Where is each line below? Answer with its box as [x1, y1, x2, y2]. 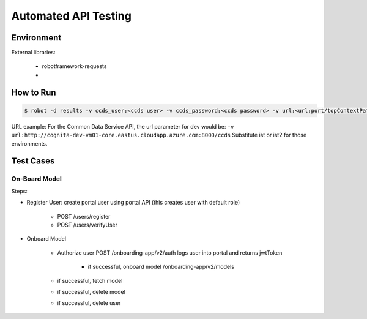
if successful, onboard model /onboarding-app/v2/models [87, 263, 235, 271]
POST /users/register [57, 212, 111, 220]
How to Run [11, 87, 56, 97]
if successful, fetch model [57, 277, 123, 284]
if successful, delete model [57, 288, 125, 295]
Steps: [11, 187, 28, 195]
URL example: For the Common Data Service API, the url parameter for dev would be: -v [11, 122, 234, 130]
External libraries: [11, 49, 56, 56]
